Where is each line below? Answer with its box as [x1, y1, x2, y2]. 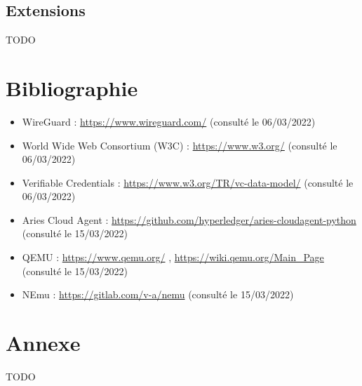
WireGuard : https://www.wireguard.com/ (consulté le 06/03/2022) [22, 114, 316, 128]
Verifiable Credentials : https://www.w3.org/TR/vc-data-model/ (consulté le [22, 175, 354, 189]
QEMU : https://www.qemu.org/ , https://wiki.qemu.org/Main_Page [22, 250, 324, 265]
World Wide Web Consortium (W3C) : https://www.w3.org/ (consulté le [22, 138, 337, 152]
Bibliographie [6, 73, 138, 102]
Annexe [6, 328, 81, 357]
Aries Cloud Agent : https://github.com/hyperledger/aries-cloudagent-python [22, 212, 356, 227]
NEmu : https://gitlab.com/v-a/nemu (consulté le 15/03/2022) [22, 287, 294, 302]
